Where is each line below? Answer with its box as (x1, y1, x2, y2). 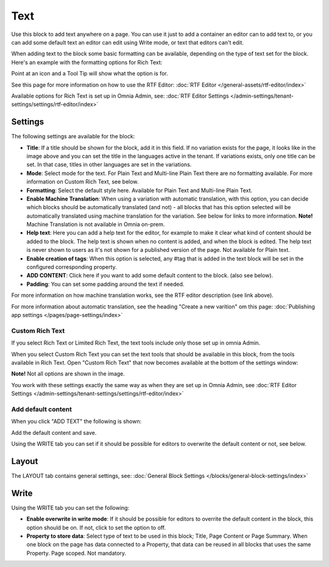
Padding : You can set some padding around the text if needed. (26, 280, 185, 288)
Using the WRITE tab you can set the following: (11, 504, 130, 512)
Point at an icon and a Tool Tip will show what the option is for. (11, 70, 169, 77)
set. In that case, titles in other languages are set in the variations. (26, 161, 192, 168)
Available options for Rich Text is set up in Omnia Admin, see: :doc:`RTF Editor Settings (11, 92, 229, 99)
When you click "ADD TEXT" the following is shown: (11, 418, 142, 425)
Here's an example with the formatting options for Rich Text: (11, 59, 163, 66)
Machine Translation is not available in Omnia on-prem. (26, 221, 165, 228)
